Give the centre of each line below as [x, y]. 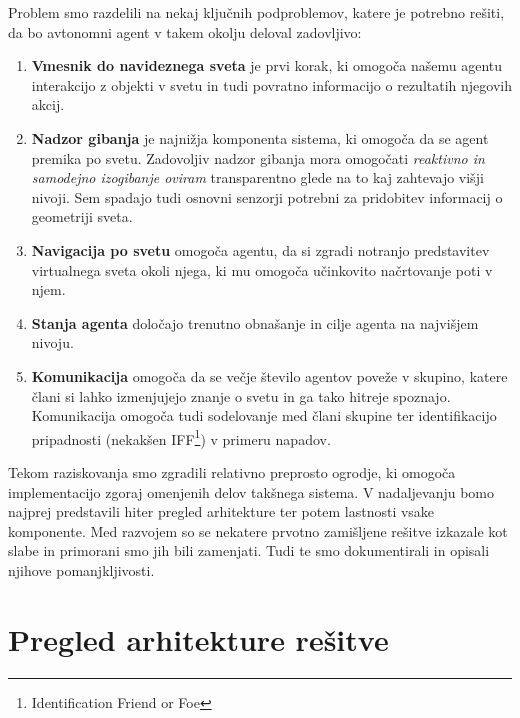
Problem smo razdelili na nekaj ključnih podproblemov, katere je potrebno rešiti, [256, 12]
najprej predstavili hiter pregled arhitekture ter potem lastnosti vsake [221, 511]
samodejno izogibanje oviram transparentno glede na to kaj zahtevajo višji [257, 177]
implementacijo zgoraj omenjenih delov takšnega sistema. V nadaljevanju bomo [251, 491]
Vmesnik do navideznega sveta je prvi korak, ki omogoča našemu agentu [267, 65]
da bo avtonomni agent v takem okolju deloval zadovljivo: [185, 31]
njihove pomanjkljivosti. [81, 569]
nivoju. [52, 342]
